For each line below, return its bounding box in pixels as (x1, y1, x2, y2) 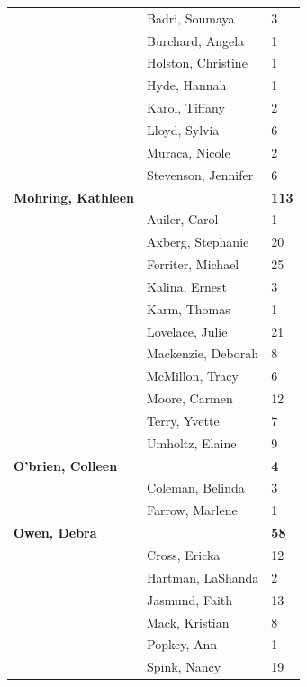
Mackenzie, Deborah (147, 344, 258, 363)
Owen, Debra (14, 523, 97, 542)
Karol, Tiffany (147, 98, 225, 117)
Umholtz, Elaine (147, 433, 237, 452)
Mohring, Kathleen (14, 187, 135, 206)
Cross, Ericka (147, 546, 221, 564)
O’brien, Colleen (14, 456, 118, 475)
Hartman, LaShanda (147, 567, 259, 586)
